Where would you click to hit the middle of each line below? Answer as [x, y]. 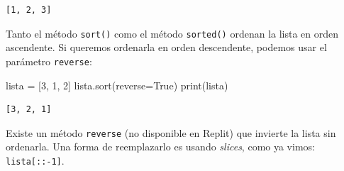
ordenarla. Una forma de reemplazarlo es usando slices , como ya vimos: [160, 147]
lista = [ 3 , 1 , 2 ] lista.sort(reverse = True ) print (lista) [117, 85]
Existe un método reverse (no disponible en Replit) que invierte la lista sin [171, 132]
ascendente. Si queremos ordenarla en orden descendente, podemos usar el [166, 47]
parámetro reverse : [49, 61]
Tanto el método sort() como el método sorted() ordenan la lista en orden [172, 33]
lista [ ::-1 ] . [35, 160]
